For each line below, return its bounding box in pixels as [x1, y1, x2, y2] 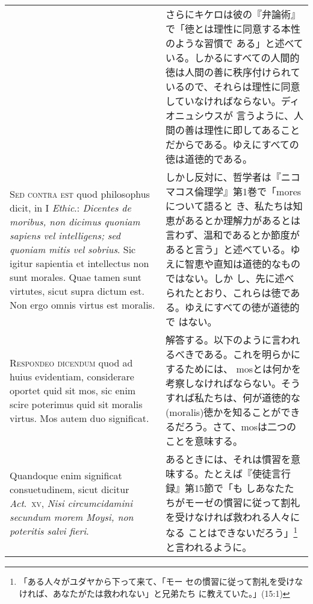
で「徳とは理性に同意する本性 [166, 22, 301, 36]
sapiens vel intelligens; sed [10, 228, 121, 242]
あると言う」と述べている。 [166, 242, 291, 256]
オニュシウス [166, 109, 224, 122]
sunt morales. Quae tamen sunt [10, 269, 141, 284]
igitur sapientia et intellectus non [10, 256, 149, 270]
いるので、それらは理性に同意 [166, 80, 300, 93]
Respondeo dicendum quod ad [10, 355, 133, 370]
